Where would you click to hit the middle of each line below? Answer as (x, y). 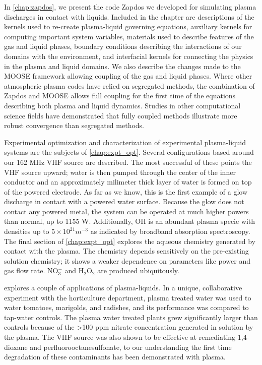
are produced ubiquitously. (138, 270)
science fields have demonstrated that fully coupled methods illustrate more (121, 115)
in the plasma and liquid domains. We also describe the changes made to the (122, 66)
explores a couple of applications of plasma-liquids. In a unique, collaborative (123, 288)
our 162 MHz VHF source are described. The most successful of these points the (128, 162)
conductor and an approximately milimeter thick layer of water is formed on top (128, 182)
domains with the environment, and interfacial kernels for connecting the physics (129, 56)
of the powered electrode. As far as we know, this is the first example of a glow (126, 191)
